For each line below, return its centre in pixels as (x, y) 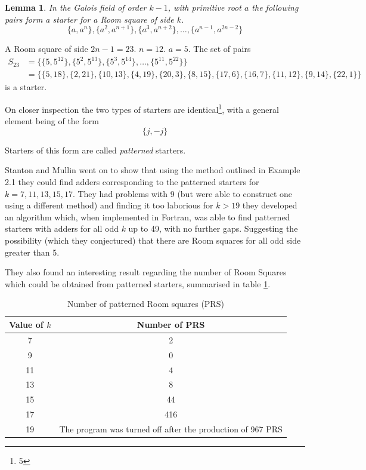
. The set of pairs (219, 49)
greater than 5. (32, 252)
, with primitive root (204, 7)
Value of (26, 324)
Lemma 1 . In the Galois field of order (76, 7)
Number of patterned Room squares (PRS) (145, 304)
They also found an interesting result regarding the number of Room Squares (146, 272)
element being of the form (52, 121)
